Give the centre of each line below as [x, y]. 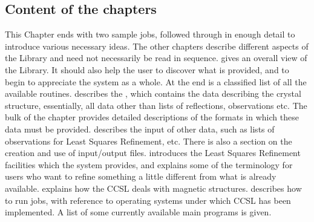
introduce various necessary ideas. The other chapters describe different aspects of [157, 46]
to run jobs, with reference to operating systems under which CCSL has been [148, 200]
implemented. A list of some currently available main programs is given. [138, 212]
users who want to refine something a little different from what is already [141, 176]
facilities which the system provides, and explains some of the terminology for [149, 164]
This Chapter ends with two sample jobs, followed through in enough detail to [150, 34]
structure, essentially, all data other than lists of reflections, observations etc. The [156, 105]
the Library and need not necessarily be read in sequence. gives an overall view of [156, 58]
